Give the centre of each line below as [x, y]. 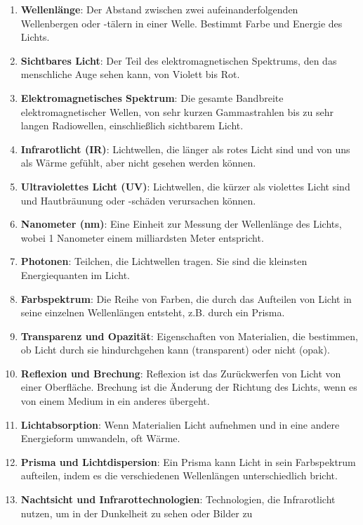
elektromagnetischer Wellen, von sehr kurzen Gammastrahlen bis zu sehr [177, 111]
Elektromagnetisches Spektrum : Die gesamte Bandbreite [152, 97]
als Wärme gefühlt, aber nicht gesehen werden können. [138, 163]
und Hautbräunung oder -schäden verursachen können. [138, 200]
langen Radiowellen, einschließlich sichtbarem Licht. [132, 125]
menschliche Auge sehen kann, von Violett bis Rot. [130, 74]
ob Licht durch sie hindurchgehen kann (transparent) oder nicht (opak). [175, 350]
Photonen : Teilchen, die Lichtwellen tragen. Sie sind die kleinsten [164, 261]
